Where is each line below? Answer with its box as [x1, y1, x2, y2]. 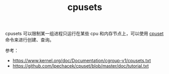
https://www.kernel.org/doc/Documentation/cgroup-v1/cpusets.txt [12, 57, 151, 64]
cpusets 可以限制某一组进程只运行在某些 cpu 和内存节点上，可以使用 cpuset [5, 31, 164, 37]
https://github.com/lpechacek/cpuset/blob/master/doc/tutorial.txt [12, 63, 149, 69]
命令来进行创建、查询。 [5, 37, 54, 43]
